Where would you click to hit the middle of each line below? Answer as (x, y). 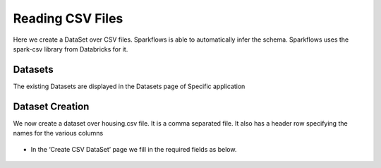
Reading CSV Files (68, 18)
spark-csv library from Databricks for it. (71, 49)
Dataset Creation (51, 106)
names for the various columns (58, 133)
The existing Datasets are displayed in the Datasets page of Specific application (129, 86)
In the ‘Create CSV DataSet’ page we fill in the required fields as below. (134, 149)
